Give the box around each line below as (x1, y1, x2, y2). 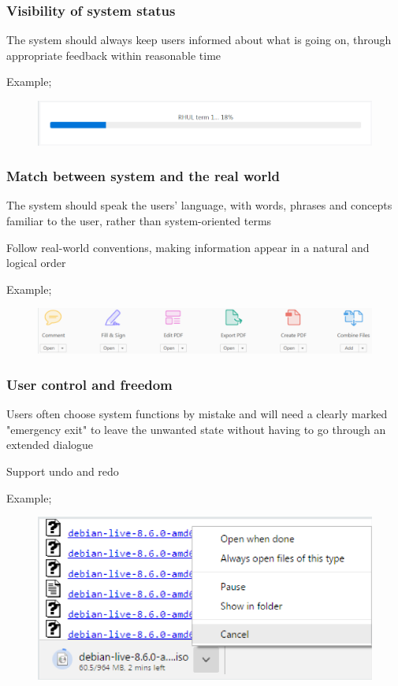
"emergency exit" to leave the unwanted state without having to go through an (6, 421, 386, 437)
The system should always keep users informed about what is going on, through (6, 32, 392, 48)
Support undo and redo (6, 462, 119, 479)
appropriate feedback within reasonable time (6, 46, 221, 63)
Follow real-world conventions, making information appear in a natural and (6, 239, 370, 255)
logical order (6, 254, 66, 271)
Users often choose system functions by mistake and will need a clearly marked (6, 406, 388, 422)
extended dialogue (6, 436, 94, 453)
